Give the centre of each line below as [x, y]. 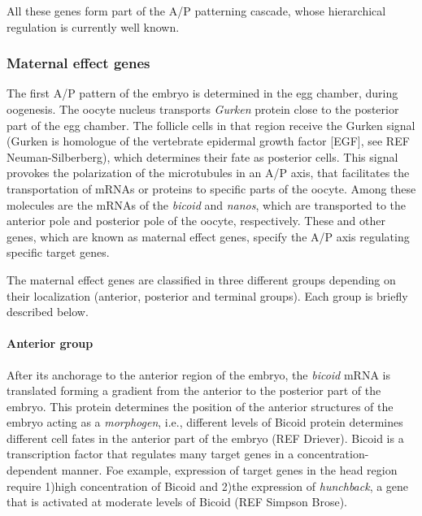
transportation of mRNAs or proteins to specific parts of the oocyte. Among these [211, 188]
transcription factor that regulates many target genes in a [150, 454]
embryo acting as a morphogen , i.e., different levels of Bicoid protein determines [205, 422]
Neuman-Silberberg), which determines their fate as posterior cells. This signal [202, 156]
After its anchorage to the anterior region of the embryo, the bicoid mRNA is [198, 374]
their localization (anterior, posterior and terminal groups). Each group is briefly [207, 295]
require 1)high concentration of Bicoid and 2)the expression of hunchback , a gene [208, 486]
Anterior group [50, 343]
